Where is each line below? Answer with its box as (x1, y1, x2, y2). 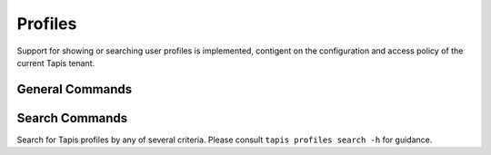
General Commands (16, 82, 132, 97)
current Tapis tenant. (16, 57, 95, 68)
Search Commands (16, 110, 128, 126)
